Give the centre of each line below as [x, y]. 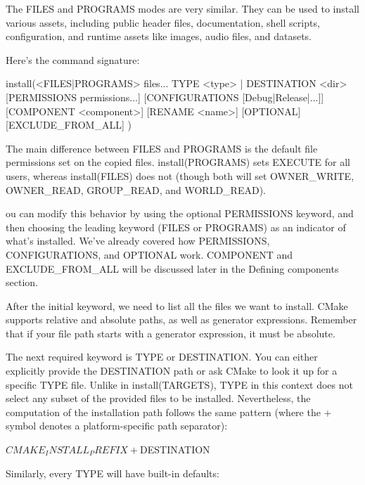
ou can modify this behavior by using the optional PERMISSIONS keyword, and [180, 213]
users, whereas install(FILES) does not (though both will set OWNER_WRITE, [180, 175]
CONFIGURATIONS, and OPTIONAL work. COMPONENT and [149, 254]
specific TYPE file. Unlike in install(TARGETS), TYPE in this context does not [179, 384]
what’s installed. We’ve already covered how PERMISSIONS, [138, 241]
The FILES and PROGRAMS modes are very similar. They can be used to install [182, 8]
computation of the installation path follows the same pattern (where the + [169, 412]
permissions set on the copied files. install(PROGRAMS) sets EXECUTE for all [178, 162]
